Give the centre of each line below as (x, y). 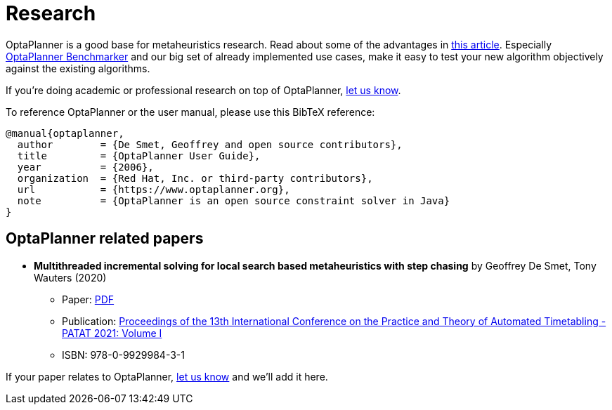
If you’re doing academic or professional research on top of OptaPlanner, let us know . (203, 90)
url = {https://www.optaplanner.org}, (154, 189)
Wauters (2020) (70, 277)
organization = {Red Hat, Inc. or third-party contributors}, (195, 178)
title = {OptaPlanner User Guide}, (139, 156)
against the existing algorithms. (78, 68)
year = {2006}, (85, 167)
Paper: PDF (88, 299)
